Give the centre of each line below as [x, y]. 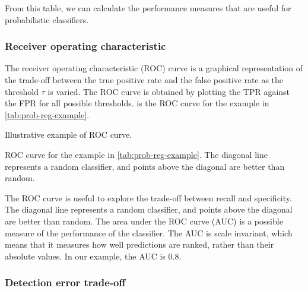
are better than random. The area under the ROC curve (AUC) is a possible [144, 221]
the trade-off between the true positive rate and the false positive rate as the [144, 80]
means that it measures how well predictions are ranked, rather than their [139, 244]
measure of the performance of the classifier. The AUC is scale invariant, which [149, 233]
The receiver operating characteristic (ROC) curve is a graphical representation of [154, 68]
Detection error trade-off [65, 282]
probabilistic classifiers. [47, 19]
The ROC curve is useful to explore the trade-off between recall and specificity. [148, 197]
